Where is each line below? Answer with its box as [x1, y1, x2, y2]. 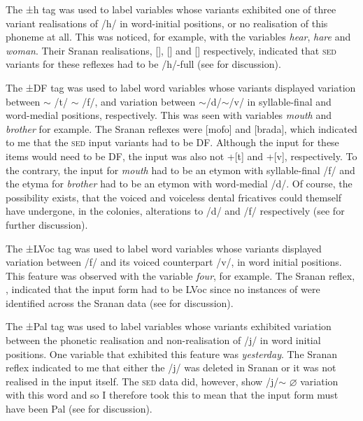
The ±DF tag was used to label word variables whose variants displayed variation [6, 80, 356, 94]
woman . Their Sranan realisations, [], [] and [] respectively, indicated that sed [6, 43, 336, 57]
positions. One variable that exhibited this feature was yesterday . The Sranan [6, 346, 338, 361]
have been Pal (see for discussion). [6, 401, 152, 416]
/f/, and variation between [82, 94, 196, 108]
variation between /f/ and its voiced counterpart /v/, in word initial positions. [6, 255, 342, 269]
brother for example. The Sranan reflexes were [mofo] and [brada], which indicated [6, 121, 357, 136]
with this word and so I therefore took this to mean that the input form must [6, 387, 339, 402]
